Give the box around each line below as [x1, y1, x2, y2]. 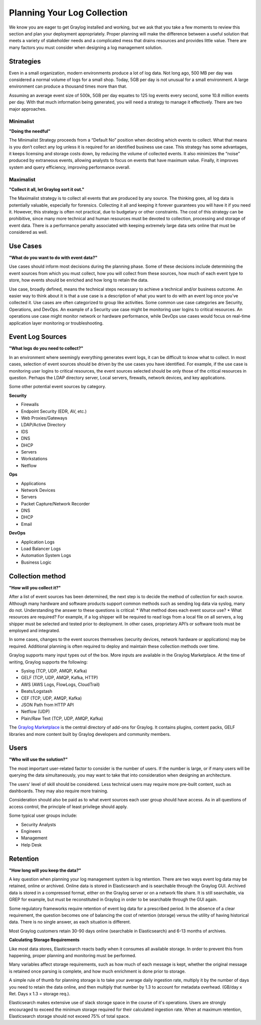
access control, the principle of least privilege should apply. [9, 803, 128, 810]
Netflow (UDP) [21, 709, 50, 715]
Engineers [21, 828, 41, 834]
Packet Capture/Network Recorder [21, 501, 90, 506]
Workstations [21, 456, 48, 462]
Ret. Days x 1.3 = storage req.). [9, 991, 71, 996]
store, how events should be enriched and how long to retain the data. [9, 277, 149, 283]
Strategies [9, 57, 41, 65]
